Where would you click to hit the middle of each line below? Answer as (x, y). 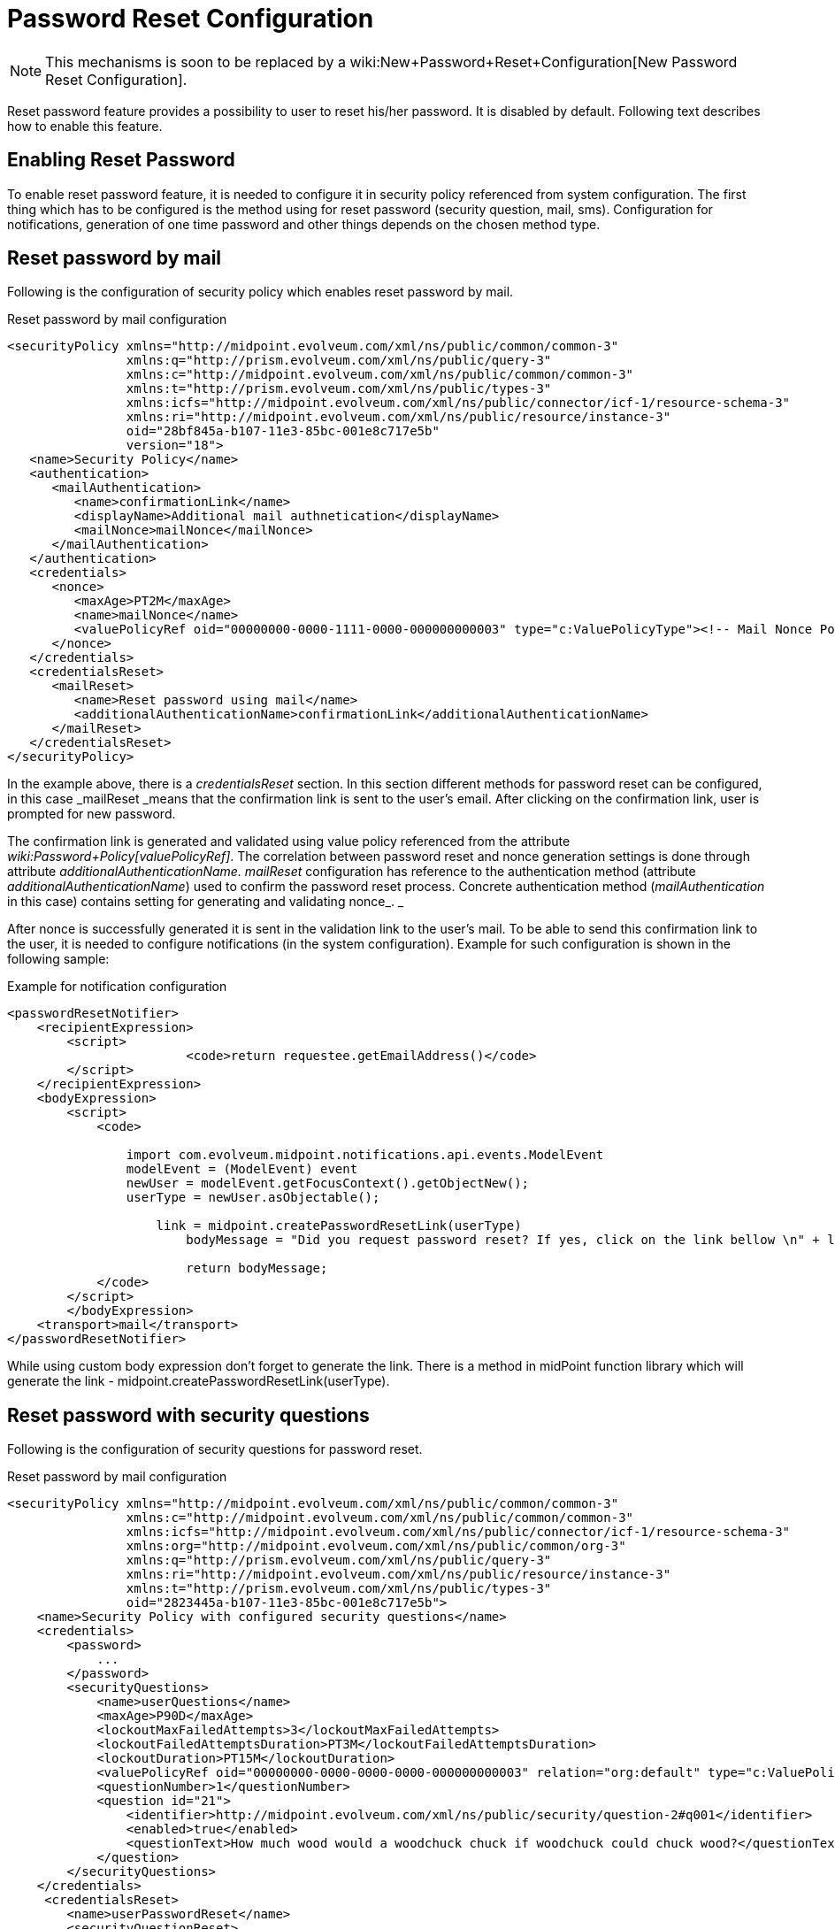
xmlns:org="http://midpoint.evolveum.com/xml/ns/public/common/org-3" (376, 1546)
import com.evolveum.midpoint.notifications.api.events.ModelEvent (365, 1155)
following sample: (58, 959)
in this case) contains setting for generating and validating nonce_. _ (206, 902)
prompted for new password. (92, 814)
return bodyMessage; (257, 1268)
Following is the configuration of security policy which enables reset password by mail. (260, 292)
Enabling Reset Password (121, 160)
